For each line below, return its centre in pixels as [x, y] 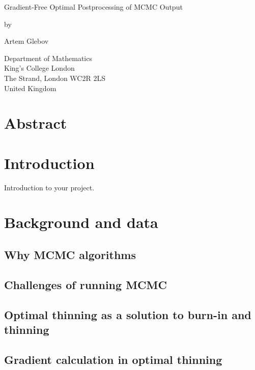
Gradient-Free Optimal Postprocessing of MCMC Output [93, 7]
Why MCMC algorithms [70, 255]
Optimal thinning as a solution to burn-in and [128, 314]
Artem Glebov [26, 41]
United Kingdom [30, 88]
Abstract [36, 123]
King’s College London [39, 68]
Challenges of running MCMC [86, 284]
